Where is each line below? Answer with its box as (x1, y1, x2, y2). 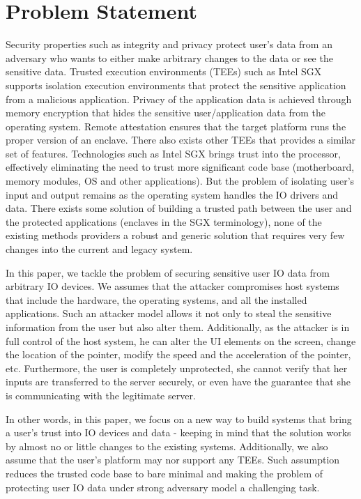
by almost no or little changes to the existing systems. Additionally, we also (6, 438, 328, 453)
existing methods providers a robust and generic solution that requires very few (6, 228, 345, 243)
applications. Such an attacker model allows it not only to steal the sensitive (6, 306, 332, 321)
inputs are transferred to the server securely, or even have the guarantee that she (6, 374, 351, 389)
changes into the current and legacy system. (6, 242, 193, 256)
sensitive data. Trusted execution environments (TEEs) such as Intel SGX (6, 64, 322, 79)
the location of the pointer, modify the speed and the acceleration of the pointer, (6, 347, 351, 362)
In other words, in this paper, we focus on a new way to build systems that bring (6, 411, 352, 426)
